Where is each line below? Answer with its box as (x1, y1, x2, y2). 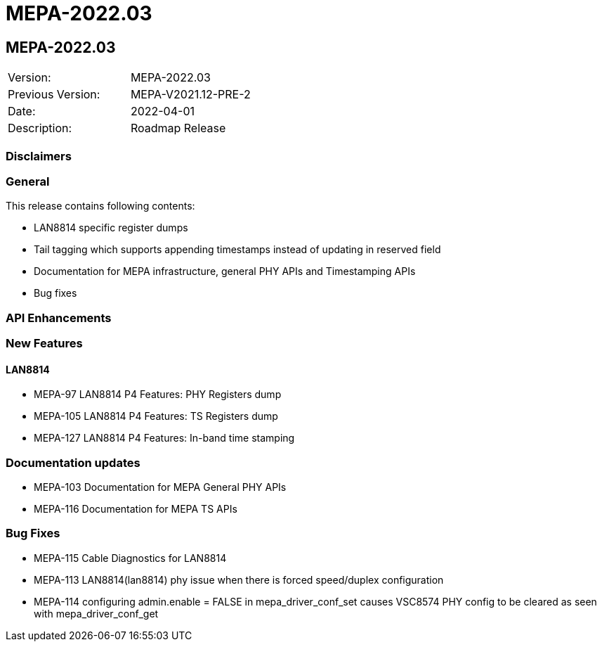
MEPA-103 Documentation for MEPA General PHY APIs (34, 481, 287, 494)
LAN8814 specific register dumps (34, 222, 188, 234)
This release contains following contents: (6, 200, 195, 212)
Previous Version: (8, 87, 100, 102)
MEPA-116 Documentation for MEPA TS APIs (34, 503, 237, 515)
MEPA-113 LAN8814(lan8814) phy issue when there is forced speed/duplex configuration (34, 573, 444, 586)
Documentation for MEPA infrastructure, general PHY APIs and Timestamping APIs (34, 265, 416, 278)
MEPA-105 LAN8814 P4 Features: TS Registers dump (34, 410, 278, 423)
